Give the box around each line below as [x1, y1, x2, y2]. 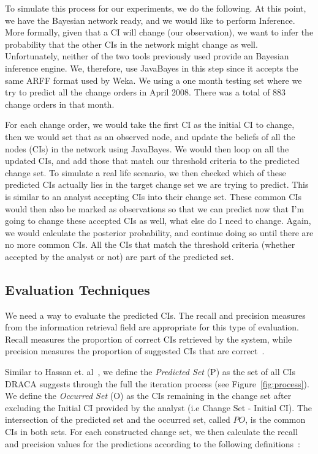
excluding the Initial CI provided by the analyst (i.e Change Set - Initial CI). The [5, 401, 312, 414]
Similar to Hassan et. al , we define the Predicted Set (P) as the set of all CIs [5, 365, 295, 378]
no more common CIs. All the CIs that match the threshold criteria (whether [5, 238, 295, 251]
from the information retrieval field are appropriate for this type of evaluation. [5, 321, 299, 333]
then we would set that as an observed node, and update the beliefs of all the [5, 130, 295, 143]
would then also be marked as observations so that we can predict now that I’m [5, 202, 305, 215]
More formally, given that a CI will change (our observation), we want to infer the [5, 26, 314, 39]
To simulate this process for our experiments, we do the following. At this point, [5, 2, 306, 14]
